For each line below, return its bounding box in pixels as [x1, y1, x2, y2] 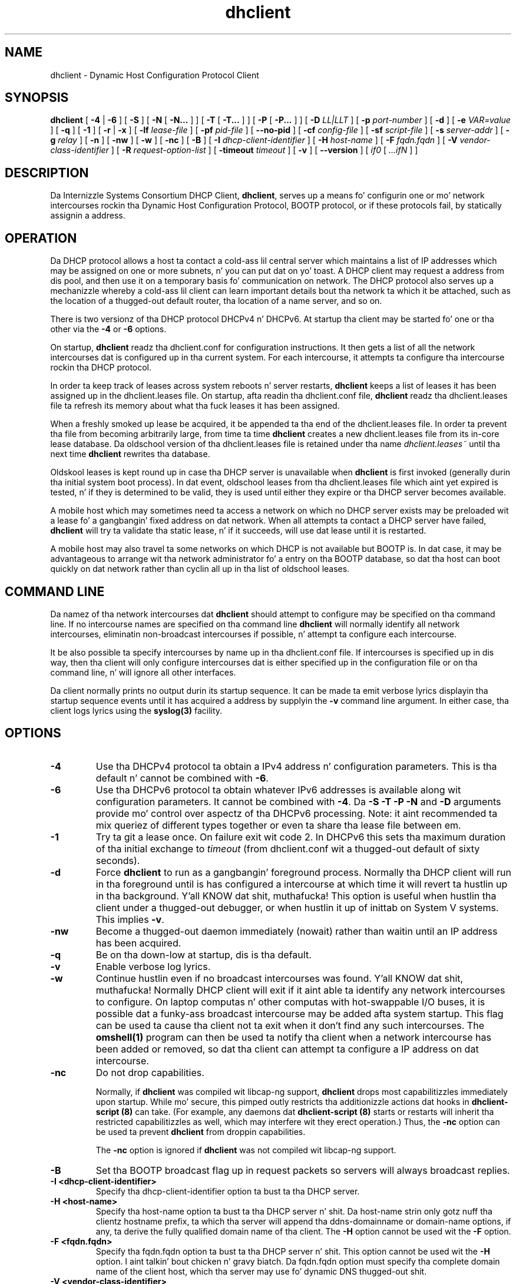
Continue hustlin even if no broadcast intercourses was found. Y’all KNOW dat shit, [95, 972, 464, 984]
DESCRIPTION [5, 165, 89, 180]
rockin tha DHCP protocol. [50, 362, 152, 373]
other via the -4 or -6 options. [50, 324, 167, 335]
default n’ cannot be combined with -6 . [95, 772, 269, 784]
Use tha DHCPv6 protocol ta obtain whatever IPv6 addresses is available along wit [95, 783, 461, 796]
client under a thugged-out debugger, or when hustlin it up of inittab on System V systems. [95, 901, 499, 914]
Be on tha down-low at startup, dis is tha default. [95, 948, 312, 961]
